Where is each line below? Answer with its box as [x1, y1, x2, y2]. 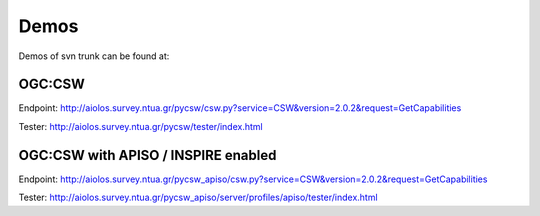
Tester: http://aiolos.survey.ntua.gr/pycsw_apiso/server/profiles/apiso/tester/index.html [18, 191, 379, 204]
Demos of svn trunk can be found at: [18, 50, 170, 62]
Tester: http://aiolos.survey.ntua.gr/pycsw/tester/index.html [18, 120, 264, 132]
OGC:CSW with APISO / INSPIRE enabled [18, 146, 277, 164]
